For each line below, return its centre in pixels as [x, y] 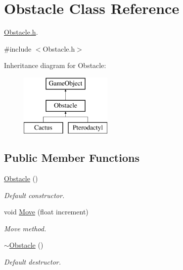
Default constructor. [34, 195]
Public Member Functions [72, 158]
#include [18, 48]
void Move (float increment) [46, 212]
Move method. [25, 228]
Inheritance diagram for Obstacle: [55, 65]
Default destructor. [33, 262]
